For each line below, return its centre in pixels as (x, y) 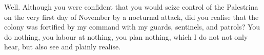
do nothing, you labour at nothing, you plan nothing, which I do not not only (126, 36)
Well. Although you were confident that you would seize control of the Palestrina (131, 7)
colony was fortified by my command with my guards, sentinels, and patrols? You (132, 27)
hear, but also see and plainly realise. (63, 47)
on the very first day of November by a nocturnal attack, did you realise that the (131, 17)
